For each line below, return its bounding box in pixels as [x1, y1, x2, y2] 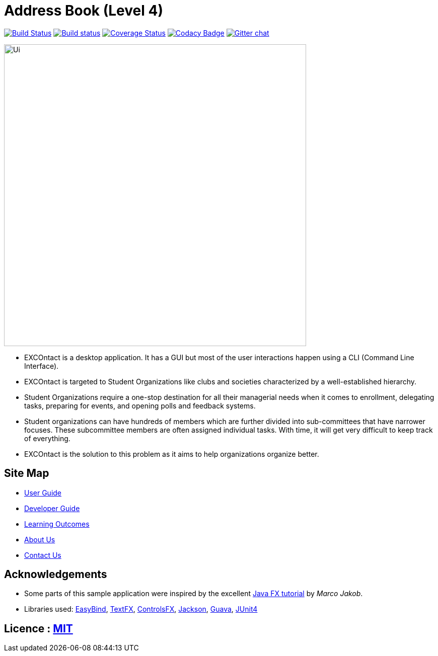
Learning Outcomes [24, 519, 90, 528]
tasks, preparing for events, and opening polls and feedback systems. [24, 401, 256, 410]
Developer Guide [24, 504, 80, 513]
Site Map [4, 467, 49, 480]
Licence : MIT [4, 622, 73, 635]
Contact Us [24, 550, 61, 559]
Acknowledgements [4, 568, 107, 581]
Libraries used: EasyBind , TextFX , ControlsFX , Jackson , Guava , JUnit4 [24, 605, 258, 614]
